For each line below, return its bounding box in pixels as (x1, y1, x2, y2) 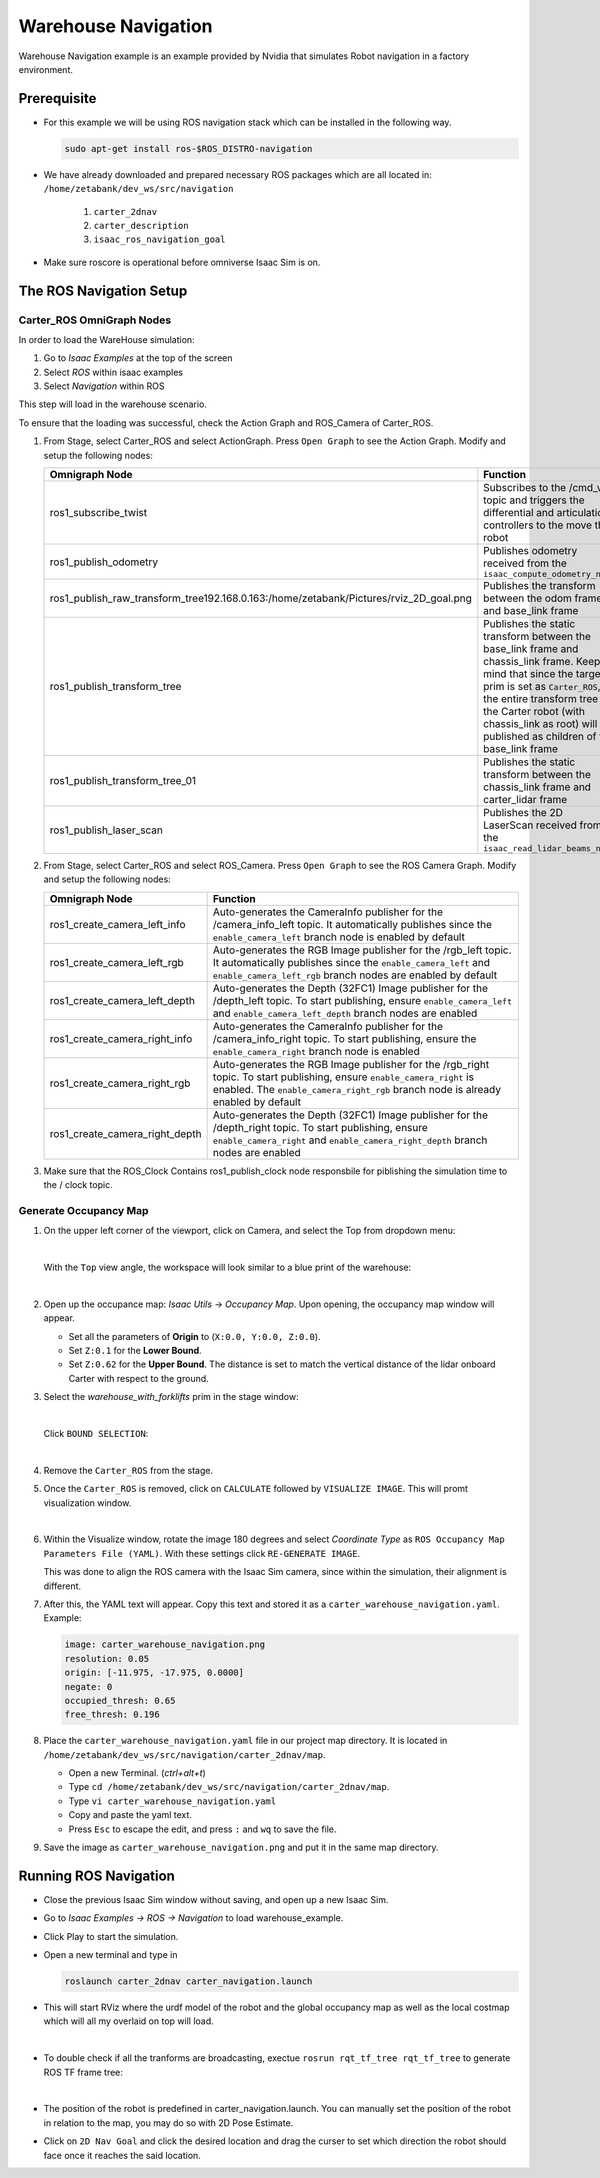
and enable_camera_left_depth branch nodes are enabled (212, 1006, 478, 1020)
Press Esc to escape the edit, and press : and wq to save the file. (68, 1823, 337, 1835)
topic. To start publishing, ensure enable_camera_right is (212, 1070, 475, 1084)
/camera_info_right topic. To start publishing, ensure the (212, 1031, 477, 1045)
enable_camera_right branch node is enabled (212, 1044, 420, 1058)
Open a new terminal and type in (43, 1949, 178, 1961)
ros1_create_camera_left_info (49, 917, 186, 931)
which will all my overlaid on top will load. (43, 2015, 214, 2027)
